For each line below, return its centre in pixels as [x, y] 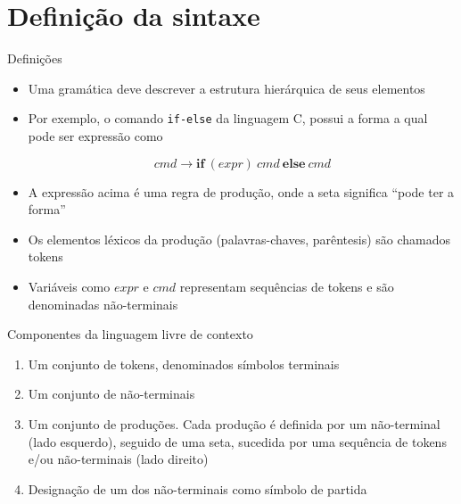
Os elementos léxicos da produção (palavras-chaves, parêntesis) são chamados [239, 239]
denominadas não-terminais [103, 304]
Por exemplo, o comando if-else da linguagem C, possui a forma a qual [228, 118]
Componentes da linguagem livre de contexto [130, 334]
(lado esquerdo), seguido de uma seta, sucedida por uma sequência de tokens [237, 441]
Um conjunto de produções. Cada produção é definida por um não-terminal [234, 423]
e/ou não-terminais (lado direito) [118, 459]
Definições [35, 58]
